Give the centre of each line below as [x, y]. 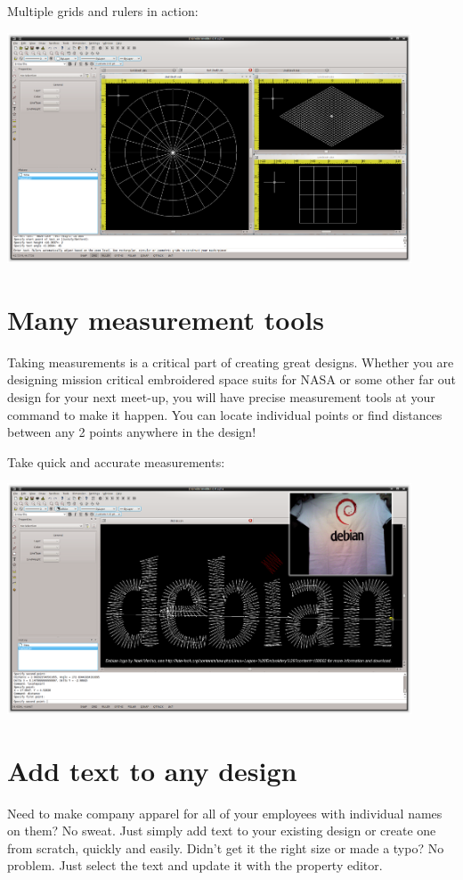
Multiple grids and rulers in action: [103, 11]
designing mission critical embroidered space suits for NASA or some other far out [232, 379]
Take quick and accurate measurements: [116, 461]
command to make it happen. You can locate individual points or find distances [225, 414]
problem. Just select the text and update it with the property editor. [195, 865]
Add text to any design [152, 770]
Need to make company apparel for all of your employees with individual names [225, 813]
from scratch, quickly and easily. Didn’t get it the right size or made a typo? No [226, 847]
